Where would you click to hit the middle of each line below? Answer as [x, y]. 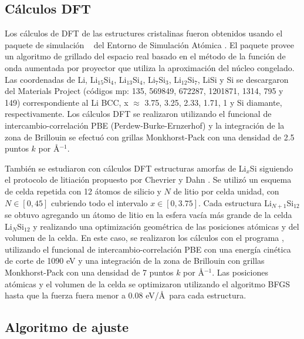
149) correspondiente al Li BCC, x [67, 102]
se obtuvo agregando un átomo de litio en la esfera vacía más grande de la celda [148, 214]
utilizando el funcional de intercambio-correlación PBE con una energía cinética [148, 249]
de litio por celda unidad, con [226, 191]
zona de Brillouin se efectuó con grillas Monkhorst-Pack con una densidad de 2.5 [150, 137]
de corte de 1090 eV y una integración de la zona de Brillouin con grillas [135, 261]
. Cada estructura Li [235, 202]
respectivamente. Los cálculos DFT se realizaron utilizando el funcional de [138, 114]
